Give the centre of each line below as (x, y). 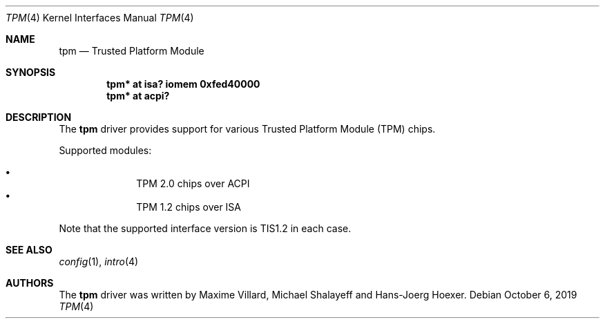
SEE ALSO (29, 250)
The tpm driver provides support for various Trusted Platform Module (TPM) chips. (247, 129)
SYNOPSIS (31, 72)
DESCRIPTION (39, 117)
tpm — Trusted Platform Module (132, 51)
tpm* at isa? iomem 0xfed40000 (183, 84)
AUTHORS (30, 283)
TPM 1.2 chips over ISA (189, 207)
